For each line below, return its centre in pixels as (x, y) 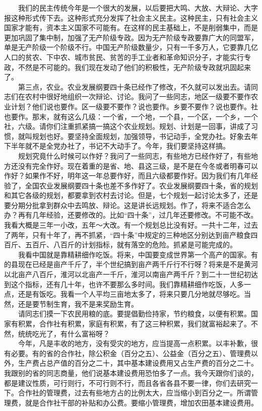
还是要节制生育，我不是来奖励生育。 (78, 303)
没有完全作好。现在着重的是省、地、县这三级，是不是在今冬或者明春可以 (138, 165)
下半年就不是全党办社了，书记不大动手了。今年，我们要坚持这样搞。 (117, 146)
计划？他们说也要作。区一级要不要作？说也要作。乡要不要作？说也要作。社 (134, 106)
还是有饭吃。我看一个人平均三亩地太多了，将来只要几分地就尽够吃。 (131, 294)
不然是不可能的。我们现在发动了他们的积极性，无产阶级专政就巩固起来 (134, 67)
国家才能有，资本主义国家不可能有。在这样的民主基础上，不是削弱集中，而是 (131, 27)
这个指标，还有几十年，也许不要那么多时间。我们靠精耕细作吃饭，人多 (127, 284)
